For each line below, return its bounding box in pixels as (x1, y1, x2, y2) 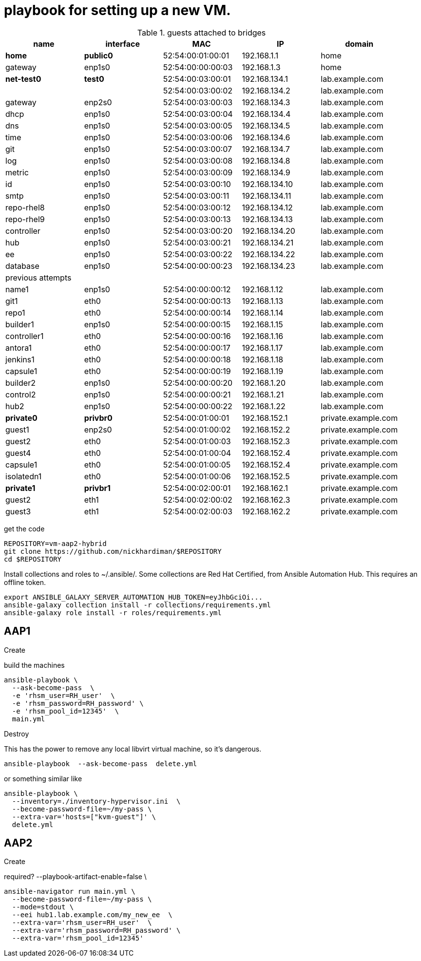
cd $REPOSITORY (4, 555, 62, 563)
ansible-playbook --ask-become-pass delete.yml (4, 759, 197, 768)
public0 (84, 50, 113, 60)
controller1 (5, 331, 44, 341)
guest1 (5, 424, 29, 434)
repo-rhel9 (5, 214, 45, 224)
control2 (5, 389, 36, 399)
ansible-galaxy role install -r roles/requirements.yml (4, 608, 222, 617)
